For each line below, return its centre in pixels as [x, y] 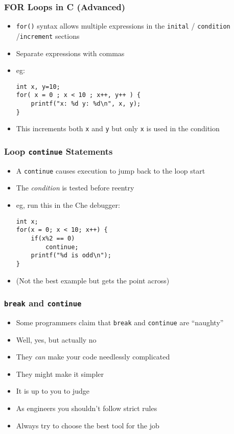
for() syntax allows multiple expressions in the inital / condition [123, 26]
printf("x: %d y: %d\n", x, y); [86, 104]
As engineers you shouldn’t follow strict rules [87, 408]
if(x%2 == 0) [53, 238]
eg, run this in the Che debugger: [68, 205]
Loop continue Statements [58, 151]
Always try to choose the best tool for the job [88, 425]
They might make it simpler [60, 373]
